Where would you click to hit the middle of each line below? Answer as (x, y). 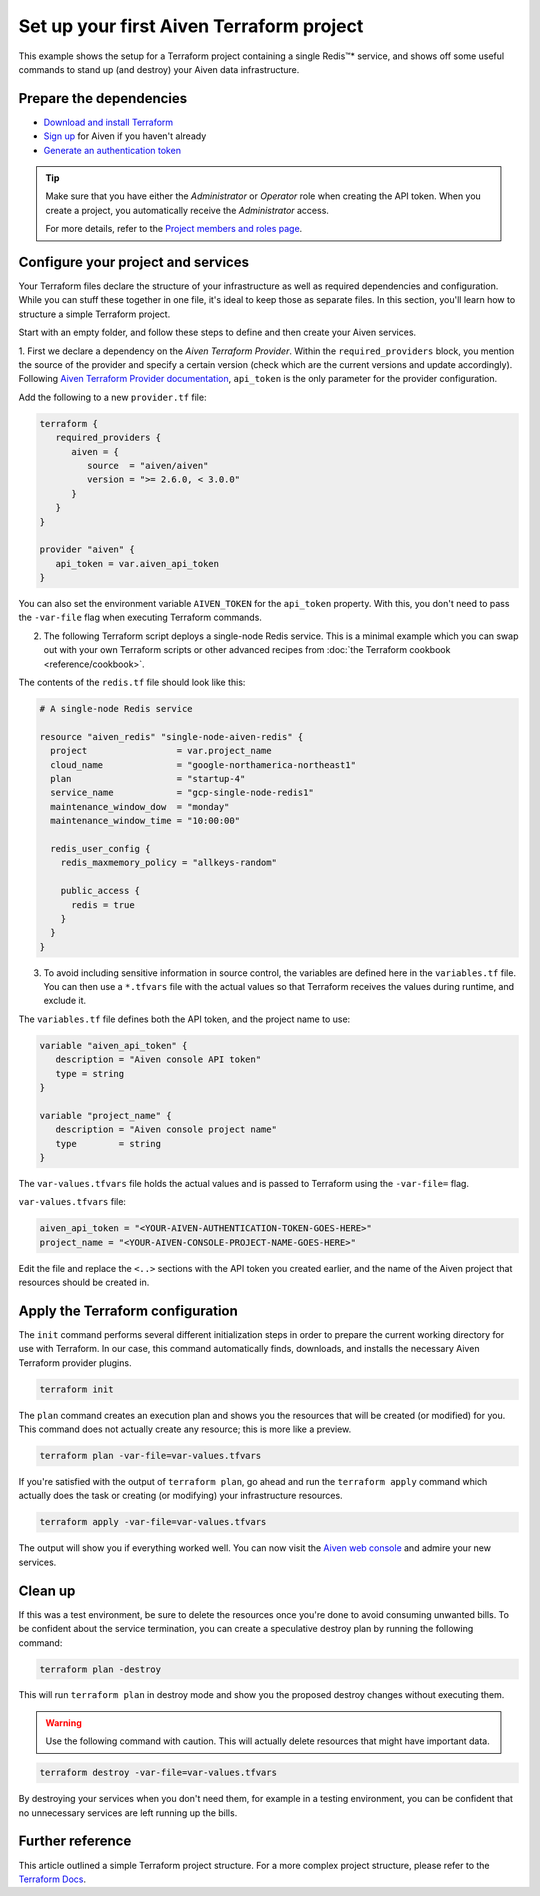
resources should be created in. (84, 1282)
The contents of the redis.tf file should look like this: (132, 682)
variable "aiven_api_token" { (113, 1045)
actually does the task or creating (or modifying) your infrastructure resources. (181, 1496)
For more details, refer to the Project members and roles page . (174, 229)
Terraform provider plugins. (75, 1362)
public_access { (100, 891)
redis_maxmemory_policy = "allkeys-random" (168, 863)
